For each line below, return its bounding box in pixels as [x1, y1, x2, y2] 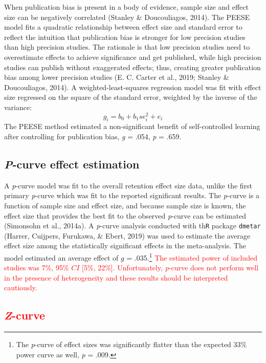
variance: [4, 101, 32, 112]
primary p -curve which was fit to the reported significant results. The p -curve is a [4, 190, 260, 201]
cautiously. [4, 282, 37, 293]
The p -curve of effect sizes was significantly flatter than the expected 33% [16, 339, 247, 350]
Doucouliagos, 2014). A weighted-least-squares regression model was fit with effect [4, 81, 261, 92]
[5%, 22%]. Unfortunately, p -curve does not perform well [82, 262, 259, 273]
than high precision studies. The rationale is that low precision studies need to [4, 41, 250, 52]
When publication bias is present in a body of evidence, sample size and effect [4, 2, 249, 12]
